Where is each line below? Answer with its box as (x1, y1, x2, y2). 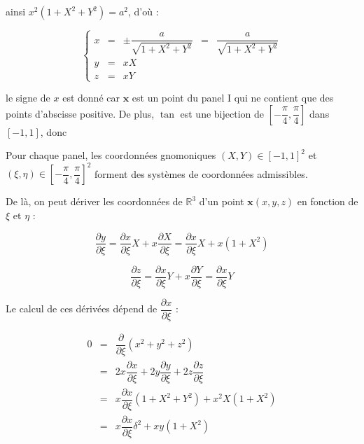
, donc (40, 124, 67, 139)
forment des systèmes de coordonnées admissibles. (94, 166, 308, 181)
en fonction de (297, 194, 358, 209)
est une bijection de (180, 106, 264, 120)
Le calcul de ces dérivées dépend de (6, 301, 157, 316)
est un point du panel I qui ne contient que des (132, 90, 334, 105)
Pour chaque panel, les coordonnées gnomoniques (6, 148, 216, 162)
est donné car (62, 90, 120, 105)
